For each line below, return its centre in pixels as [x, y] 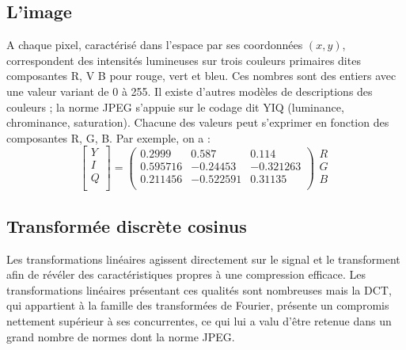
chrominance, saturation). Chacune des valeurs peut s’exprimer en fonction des [198, 122]
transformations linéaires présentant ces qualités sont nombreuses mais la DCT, [199, 289]
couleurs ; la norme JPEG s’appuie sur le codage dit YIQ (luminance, [175, 107]
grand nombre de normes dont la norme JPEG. [121, 336]
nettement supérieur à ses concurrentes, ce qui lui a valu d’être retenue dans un [199, 321]
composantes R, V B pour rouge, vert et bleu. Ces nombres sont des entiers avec [201, 76]
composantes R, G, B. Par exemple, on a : [108, 137]
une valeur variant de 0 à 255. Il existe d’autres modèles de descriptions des [190, 91]
